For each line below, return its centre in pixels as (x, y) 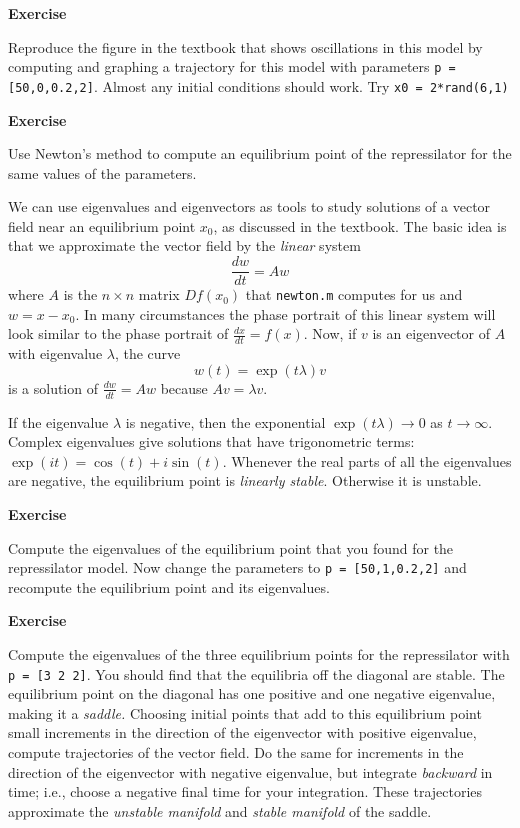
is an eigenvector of (431, 333)
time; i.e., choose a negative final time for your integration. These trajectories (245, 791)
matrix (159, 294)
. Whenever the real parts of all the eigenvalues (367, 460)
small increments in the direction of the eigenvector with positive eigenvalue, (242, 732)
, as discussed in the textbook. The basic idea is (360, 225)
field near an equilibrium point (102, 225)
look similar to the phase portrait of (118, 333)
